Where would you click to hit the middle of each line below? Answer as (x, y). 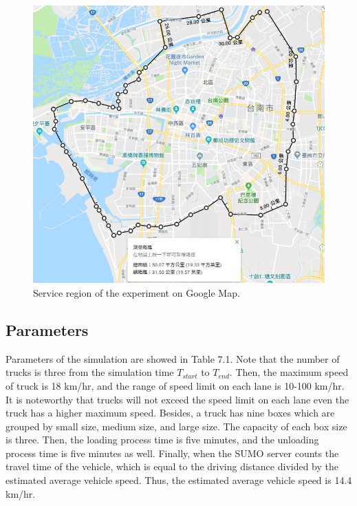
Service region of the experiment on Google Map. (137, 292)
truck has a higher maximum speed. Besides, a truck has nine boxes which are (170, 413)
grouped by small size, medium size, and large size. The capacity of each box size (176, 426)
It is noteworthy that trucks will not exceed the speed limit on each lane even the (177, 399)
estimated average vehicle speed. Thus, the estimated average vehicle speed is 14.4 (179, 480)
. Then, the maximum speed (289, 372)
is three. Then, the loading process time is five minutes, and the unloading (162, 440)
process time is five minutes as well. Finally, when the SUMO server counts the (172, 453)
